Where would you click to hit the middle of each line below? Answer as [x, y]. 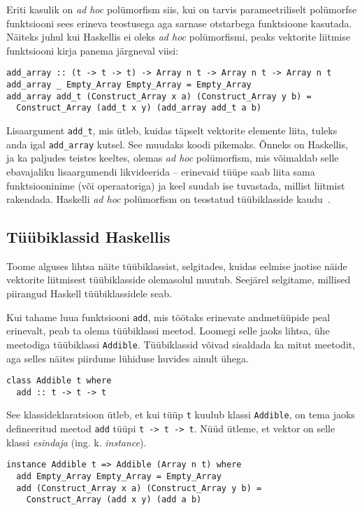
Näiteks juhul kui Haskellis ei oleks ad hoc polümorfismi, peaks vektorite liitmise [179, 37]
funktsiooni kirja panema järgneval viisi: [93, 50]
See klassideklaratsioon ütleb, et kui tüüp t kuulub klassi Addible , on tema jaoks [181, 415]
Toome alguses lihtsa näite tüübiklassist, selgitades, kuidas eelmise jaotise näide [177, 265]
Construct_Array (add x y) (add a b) [114, 500]
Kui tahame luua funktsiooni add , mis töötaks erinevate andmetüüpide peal [168, 317]
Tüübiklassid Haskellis [88, 237]
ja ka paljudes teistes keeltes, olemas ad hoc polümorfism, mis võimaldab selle [173, 158]
